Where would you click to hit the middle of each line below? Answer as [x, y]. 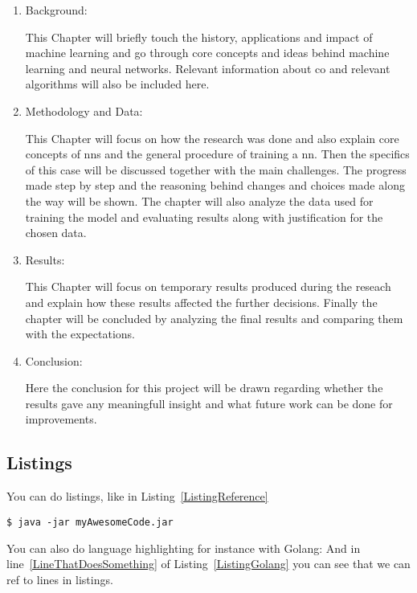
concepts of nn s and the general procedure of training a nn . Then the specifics [217, 154]
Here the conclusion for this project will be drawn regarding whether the [204, 388]
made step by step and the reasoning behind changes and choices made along [215, 185]
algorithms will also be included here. [117, 84]
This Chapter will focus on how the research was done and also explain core [212, 138]
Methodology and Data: [84, 110]
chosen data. [56, 233]
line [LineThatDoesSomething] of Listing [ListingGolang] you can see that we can [208, 564]
